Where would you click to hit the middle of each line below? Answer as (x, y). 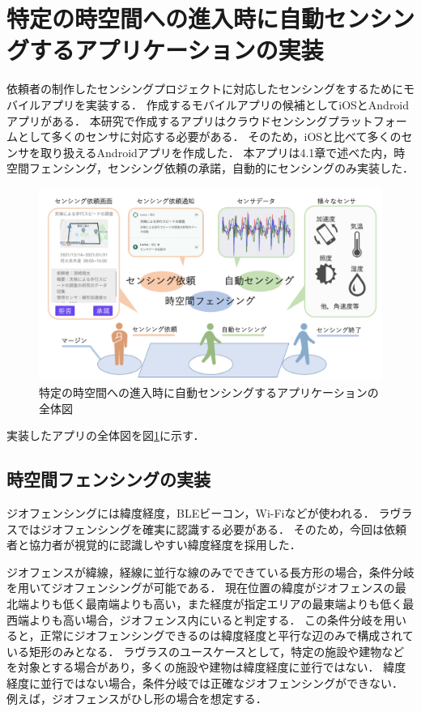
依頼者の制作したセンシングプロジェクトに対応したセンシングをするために (205, 89)
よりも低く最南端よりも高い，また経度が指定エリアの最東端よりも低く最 (221, 603)
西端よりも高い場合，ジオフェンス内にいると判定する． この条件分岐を (196, 619)
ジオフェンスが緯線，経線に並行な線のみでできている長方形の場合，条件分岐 (210, 571)
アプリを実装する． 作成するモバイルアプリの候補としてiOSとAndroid (225, 104)
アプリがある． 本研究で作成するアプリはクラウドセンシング (167, 120)
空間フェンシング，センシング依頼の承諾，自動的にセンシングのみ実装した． (210, 168)
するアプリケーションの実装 (176, 50)
